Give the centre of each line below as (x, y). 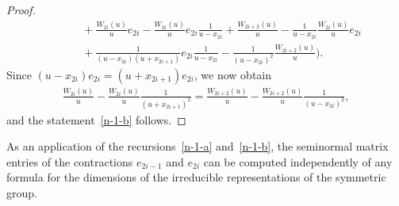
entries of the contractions (70, 161)
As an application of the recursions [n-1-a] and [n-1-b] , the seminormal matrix (198, 146)
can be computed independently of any (298, 161)
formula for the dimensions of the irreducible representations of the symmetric (196, 177)
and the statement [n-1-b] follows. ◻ (96, 119)
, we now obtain (233, 74)
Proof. (21, 10)
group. (22, 192)
